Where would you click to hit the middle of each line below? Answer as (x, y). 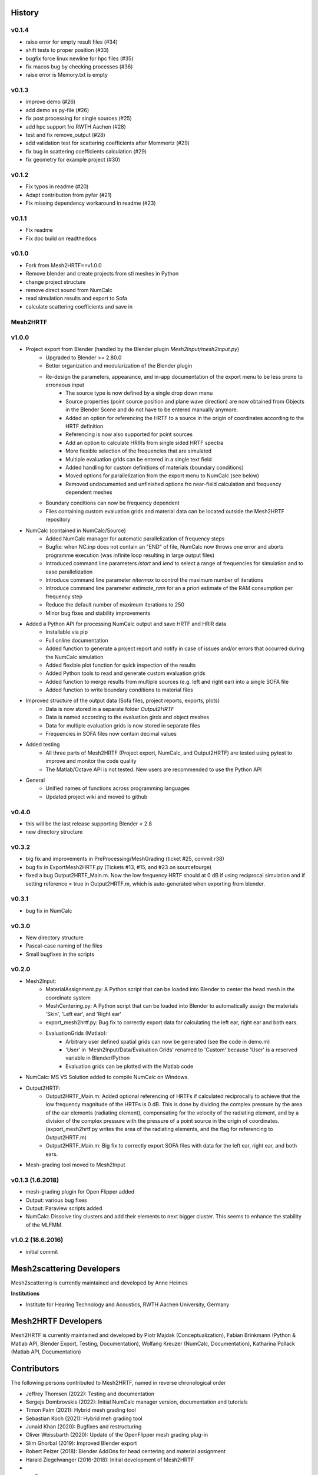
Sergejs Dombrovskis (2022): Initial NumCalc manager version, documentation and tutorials (137, 1402)
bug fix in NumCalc (49, 910)
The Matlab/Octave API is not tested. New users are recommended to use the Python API (154, 769)
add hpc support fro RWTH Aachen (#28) (76, 126)
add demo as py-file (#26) (57, 110)
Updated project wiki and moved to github (97, 796)
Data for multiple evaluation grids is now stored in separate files (123, 725)
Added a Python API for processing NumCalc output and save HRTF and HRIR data (126, 624)
